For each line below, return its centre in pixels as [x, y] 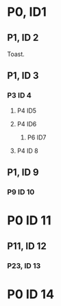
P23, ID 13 [24, 265]
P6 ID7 [37, 137]
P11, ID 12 [27, 246]
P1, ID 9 [23, 172]
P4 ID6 [27, 124]
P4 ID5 [26, 111]
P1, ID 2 [23, 38]
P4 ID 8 [28, 151]
